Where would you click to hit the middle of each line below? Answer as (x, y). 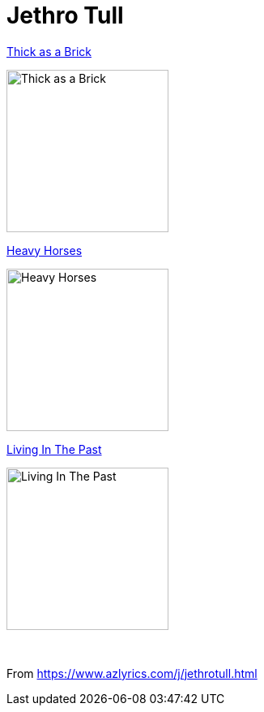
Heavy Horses (45, 250)
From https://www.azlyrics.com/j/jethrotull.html (132, 673)
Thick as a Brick (49, 51)
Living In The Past (54, 449)
